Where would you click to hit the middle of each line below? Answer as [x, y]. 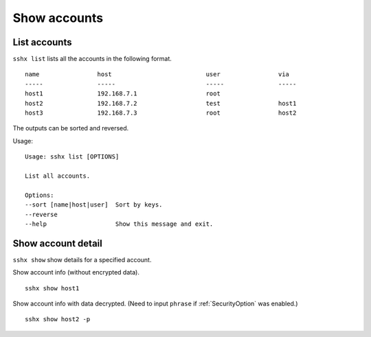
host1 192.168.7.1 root [123, 94]
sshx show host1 [52, 288]
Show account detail [57, 243]
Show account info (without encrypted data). [76, 272]
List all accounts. [58, 176]
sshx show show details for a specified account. [82, 259]
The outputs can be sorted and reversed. [71, 128]
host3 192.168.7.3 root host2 [161, 113]
